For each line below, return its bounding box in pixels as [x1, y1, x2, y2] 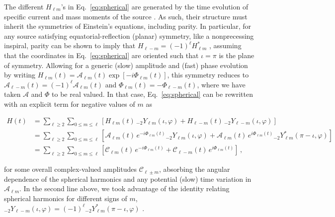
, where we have [197, 79, 246, 89]
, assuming [209, 40, 242, 51]
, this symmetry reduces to [167, 70, 249, 80]
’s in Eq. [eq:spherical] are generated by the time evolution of [61, 1, 249, 11]
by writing [4, 70, 36, 80]
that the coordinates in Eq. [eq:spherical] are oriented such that [4, 50, 199, 60]
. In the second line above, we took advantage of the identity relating [19, 183, 230, 194]
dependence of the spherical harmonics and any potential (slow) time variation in [4, 173, 251, 184]
